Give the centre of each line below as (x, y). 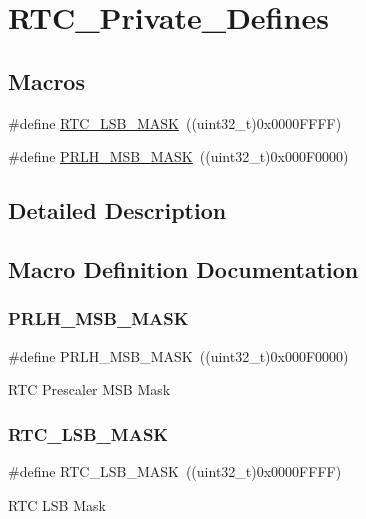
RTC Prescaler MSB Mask (89, 389)
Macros (46, 80)
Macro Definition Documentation (183, 268)
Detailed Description (117, 210)
